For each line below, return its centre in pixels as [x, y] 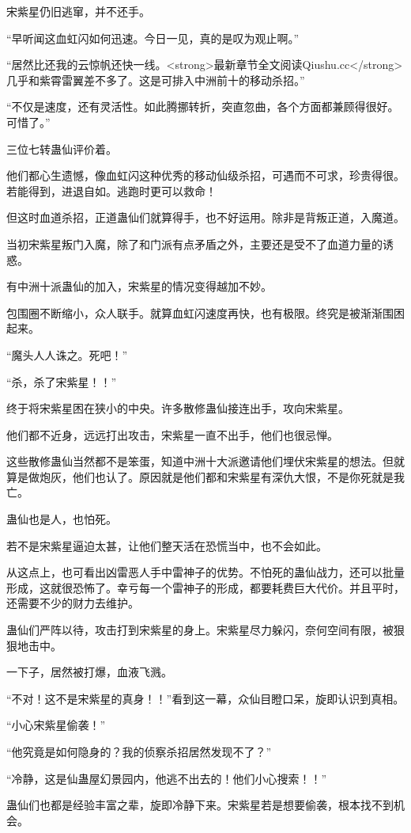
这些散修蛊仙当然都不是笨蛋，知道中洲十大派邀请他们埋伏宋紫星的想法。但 [200, 461]
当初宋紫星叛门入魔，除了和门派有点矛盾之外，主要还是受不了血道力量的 [194, 243]
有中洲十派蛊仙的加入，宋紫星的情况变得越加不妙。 [139, 286]
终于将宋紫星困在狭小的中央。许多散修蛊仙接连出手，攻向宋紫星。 [178, 408]
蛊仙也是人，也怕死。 [62, 519]
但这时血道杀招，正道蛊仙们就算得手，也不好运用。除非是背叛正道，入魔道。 [205, 217]
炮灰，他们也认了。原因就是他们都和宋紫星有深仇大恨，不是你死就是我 [222, 476]
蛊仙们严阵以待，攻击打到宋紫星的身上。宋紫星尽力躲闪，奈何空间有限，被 [200, 630]
